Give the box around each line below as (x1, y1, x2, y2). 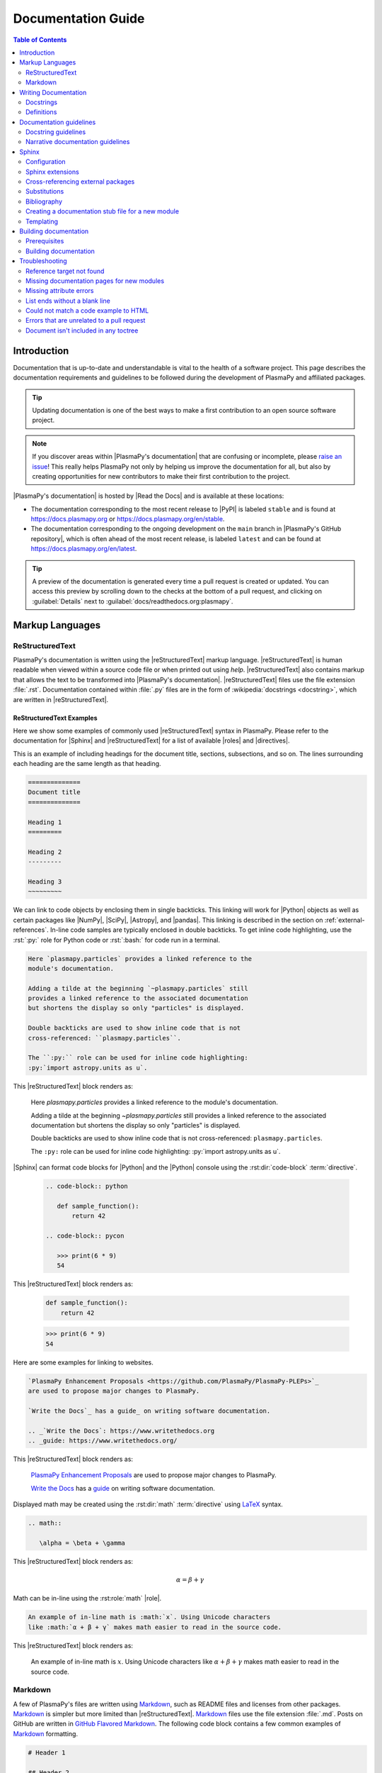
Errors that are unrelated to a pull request (25, 316, 146, 325)
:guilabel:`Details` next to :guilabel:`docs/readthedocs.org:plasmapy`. (32, 596, 233, 606)
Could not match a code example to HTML (25, 306, 149, 315)
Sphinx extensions (25, 167, 79, 176)
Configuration (25, 157, 66, 166)
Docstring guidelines (25, 128, 86, 136)
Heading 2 (28, 847, 62, 856)
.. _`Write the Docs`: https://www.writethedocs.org (28, 1426, 215, 1435)
